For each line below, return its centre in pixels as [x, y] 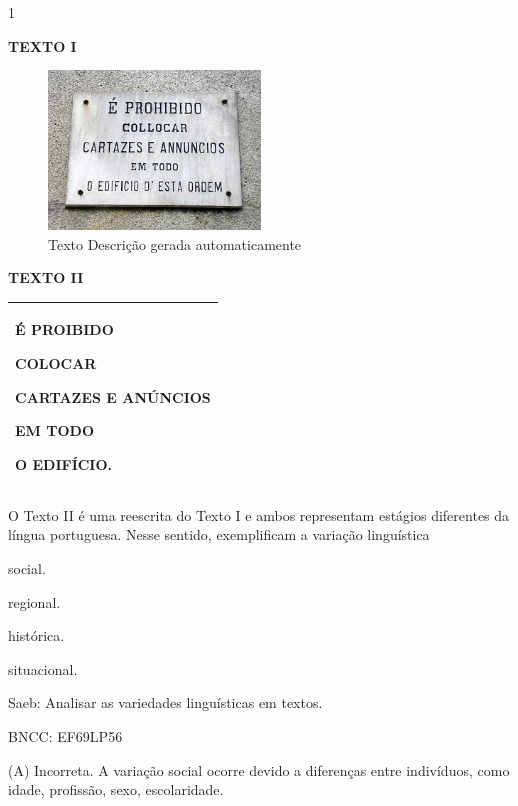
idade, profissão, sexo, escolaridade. [116, 789]
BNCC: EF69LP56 [65, 736]
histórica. [36, 635]
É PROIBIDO [64, 329]
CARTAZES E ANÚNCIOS [113, 396]
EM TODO [54, 430]
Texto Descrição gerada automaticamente [175, 243]
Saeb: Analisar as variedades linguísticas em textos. [165, 702]
